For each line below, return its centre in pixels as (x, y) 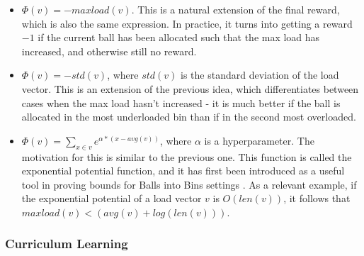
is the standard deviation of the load (260, 75)
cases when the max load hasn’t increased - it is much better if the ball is (181, 102)
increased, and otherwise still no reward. (109, 51)
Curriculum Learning (67, 244)
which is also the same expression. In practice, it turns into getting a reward (187, 23)
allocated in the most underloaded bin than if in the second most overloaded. (189, 117)
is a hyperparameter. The (259, 140)
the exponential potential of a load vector (112, 198)
